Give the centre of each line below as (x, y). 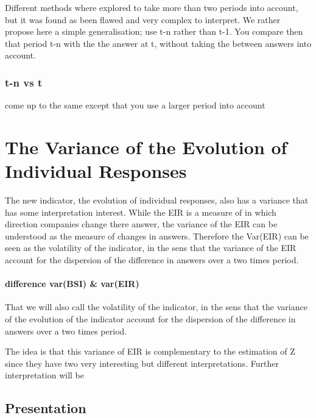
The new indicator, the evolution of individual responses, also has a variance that (157, 200)
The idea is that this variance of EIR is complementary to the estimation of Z (150, 351)
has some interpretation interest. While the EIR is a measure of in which (141, 212)
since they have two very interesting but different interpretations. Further (142, 363)
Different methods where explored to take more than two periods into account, (152, 7)
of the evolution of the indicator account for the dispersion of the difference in (150, 319)
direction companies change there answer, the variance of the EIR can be (141, 224)
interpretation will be (44, 375)
